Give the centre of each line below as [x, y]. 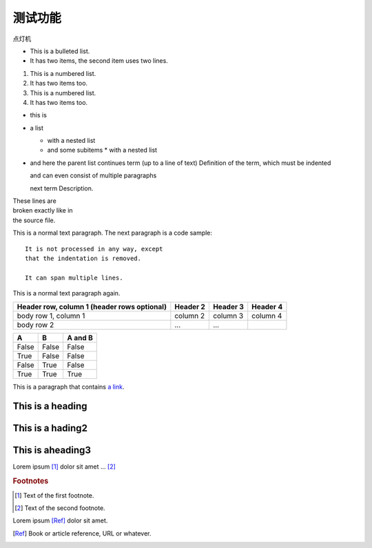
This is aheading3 [52, 450]
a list [37, 128]
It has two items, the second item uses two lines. [99, 61]
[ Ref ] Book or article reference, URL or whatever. [82, 533]
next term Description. [62, 188]
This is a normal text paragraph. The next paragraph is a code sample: [113, 233]
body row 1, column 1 [51, 315]
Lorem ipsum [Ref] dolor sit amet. [60, 520]
